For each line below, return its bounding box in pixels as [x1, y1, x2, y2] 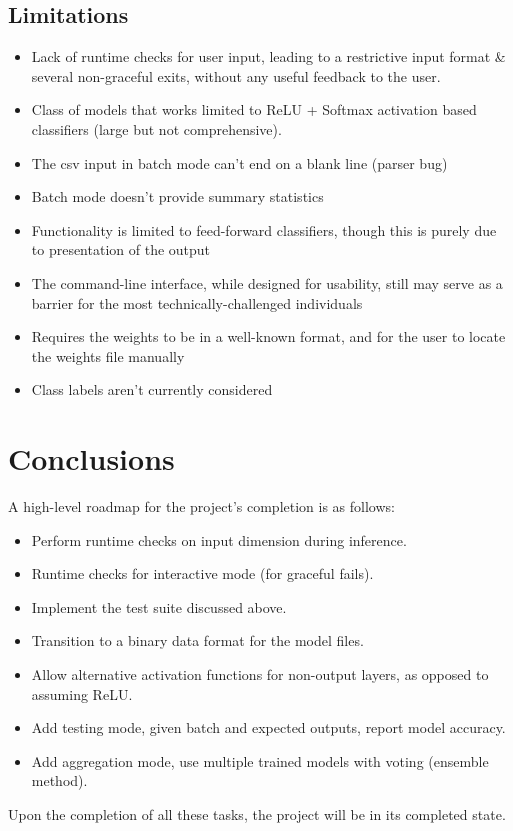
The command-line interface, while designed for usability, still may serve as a [31, 272, 503, 293]
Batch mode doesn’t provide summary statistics [31, 186, 324, 207]
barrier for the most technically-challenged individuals [31, 292, 363, 313]
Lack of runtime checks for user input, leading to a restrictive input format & [31, 46, 506, 67]
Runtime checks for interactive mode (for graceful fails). [31, 563, 374, 584]
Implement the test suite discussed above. [31, 596, 287, 617]
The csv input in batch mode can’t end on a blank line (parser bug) [31, 152, 448, 173]
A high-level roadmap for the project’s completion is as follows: [8, 496, 395, 517]
